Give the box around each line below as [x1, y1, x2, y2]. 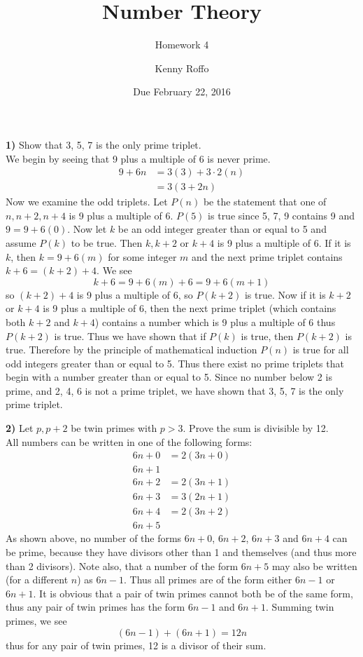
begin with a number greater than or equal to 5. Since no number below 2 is [6, 370, 332, 384]
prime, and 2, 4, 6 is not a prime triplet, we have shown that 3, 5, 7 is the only [6, 383, 344, 398]
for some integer [108, 249, 177, 264]
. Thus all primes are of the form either [124, 572, 292, 587]
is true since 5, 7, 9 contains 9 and [208, 208, 355, 222]
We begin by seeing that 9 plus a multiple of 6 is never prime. [6, 151, 271, 165]
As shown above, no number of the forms [6, 531, 182, 546]
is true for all [292, 342, 349, 357]
